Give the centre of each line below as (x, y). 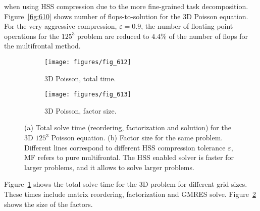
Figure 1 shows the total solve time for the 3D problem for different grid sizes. (126, 184)
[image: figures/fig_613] (88, 95)
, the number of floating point (187, 26)
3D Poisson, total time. (80, 78)
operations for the (32, 36)
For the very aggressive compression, (61, 26)
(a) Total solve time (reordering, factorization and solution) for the (128, 127)
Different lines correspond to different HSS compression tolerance (125, 147)
